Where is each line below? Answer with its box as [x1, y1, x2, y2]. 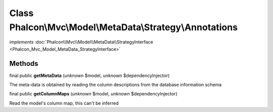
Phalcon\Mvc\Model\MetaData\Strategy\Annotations [9, 22, 238, 33]
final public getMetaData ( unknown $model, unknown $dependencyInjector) [9, 72, 170, 78]
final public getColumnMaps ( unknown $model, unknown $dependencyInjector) [9, 91, 177, 97]
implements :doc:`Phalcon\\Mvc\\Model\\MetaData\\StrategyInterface [9, 39, 154, 45]
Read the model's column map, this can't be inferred [9, 100, 119, 106]
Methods [9, 59, 38, 68]
